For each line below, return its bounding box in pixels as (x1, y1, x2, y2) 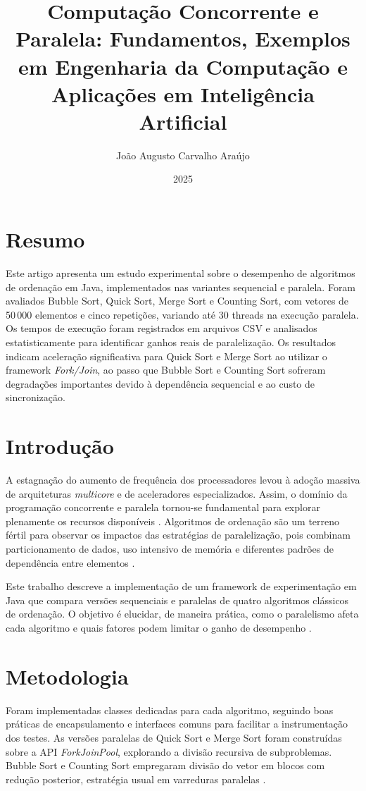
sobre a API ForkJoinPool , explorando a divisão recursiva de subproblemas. (6, 744, 332, 759)
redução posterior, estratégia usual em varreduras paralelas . (6, 771, 266, 786)
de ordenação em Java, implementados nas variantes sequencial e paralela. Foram (6, 279, 356, 294)
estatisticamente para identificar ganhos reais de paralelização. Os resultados (6, 334, 336, 349)
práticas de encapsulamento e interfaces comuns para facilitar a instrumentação (6, 716, 348, 731)
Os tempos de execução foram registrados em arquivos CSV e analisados (6, 321, 317, 336)
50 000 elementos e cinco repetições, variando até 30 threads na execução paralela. (6, 307, 359, 321)
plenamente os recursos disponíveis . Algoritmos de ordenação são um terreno (6, 513, 340, 528)
